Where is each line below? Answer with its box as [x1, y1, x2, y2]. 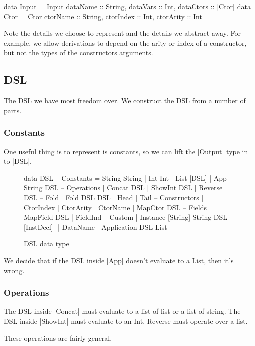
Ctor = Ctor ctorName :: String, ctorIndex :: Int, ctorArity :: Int [4, 11, 202, 21]
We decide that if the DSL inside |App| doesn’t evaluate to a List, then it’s [4, 255, 234, 265]
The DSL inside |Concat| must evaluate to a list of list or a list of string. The [4, 306, 241, 316]
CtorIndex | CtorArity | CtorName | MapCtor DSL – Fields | [24, 202, 211, 212]
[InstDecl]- [24, 221, 56, 232]
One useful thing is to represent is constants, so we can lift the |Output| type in [4, 146, 248, 156]
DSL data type [24, 238, 69, 249]
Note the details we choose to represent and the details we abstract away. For [4, 28, 241, 38]
